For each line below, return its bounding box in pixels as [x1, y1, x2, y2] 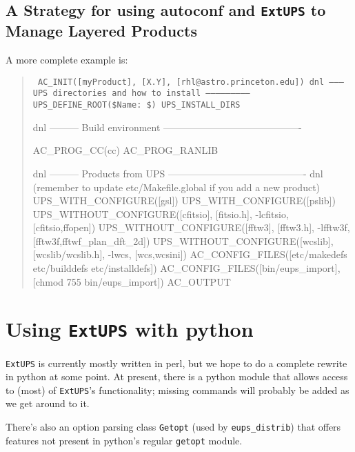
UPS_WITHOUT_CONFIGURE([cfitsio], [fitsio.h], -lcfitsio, [32, 206, 289, 221]
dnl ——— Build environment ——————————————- [32, 119, 302, 134]
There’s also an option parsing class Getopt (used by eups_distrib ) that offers [6, 420, 341, 434]
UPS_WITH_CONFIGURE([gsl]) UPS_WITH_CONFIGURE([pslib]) [32, 193, 336, 208]
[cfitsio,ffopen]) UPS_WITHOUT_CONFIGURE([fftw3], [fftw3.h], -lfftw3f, [32, 220, 350, 235]
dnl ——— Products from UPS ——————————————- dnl [32, 166, 323, 180]
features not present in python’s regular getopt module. [6, 433, 243, 447]
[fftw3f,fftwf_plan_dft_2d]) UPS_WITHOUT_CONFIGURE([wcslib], [32, 233, 334, 248]
